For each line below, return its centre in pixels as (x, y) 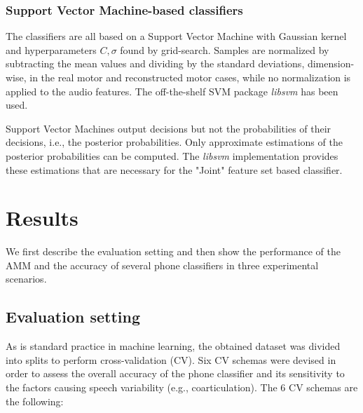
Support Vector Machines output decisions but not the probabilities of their (169, 128)
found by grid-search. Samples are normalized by (225, 49)
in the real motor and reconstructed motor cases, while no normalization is (190, 77)
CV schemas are (323, 387)
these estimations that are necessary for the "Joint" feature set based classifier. (174, 169)
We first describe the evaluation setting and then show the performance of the (173, 251)
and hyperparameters (51, 49)
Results (42, 218)
